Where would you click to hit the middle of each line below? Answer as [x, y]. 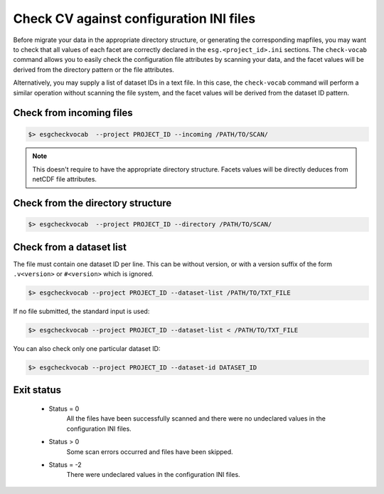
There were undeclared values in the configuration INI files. [154, 475]
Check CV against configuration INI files [134, 19]
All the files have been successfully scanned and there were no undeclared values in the [196, 419]
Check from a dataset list [70, 247]
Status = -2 [65, 465]
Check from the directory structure [92, 203]
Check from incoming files [73, 113]
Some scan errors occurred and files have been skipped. [150, 451]
